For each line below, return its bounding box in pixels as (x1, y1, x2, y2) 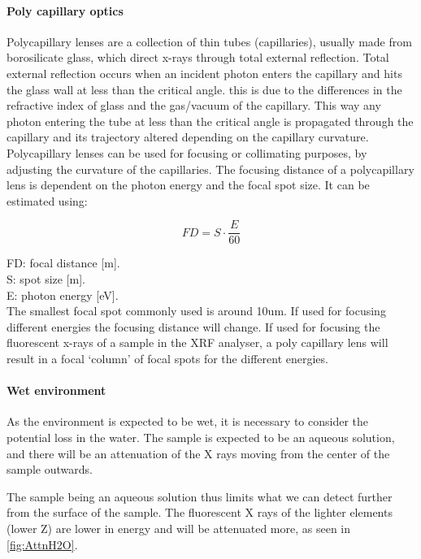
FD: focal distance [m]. (7, 254, 120, 271)
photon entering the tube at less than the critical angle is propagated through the (7, 112, 414, 129)
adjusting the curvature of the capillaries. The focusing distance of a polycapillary (7, 160, 414, 177)
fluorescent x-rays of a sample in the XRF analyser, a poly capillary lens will (7, 334, 388, 351)
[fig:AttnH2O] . (7, 535, 78, 552)
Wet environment (7, 382, 106, 399)
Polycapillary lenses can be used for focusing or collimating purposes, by (7, 144, 367, 161)
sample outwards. (7, 461, 93, 478)
